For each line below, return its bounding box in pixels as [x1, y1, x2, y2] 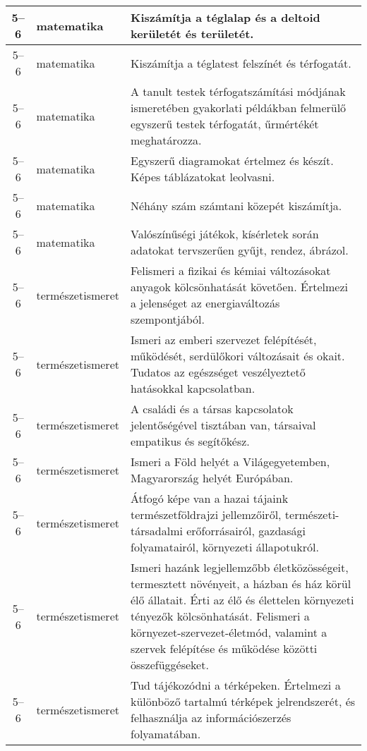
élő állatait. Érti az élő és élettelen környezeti [130, 592, 354, 608]
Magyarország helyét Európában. [130, 470, 294, 486]
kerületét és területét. [130, 25, 254, 42]
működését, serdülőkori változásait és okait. [130, 348, 345, 364]
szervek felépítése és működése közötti [130, 640, 318, 657]
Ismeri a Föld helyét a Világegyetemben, [130, 453, 330, 470]
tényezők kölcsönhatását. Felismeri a [130, 608, 310, 624]
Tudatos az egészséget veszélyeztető [130, 364, 306, 380]
